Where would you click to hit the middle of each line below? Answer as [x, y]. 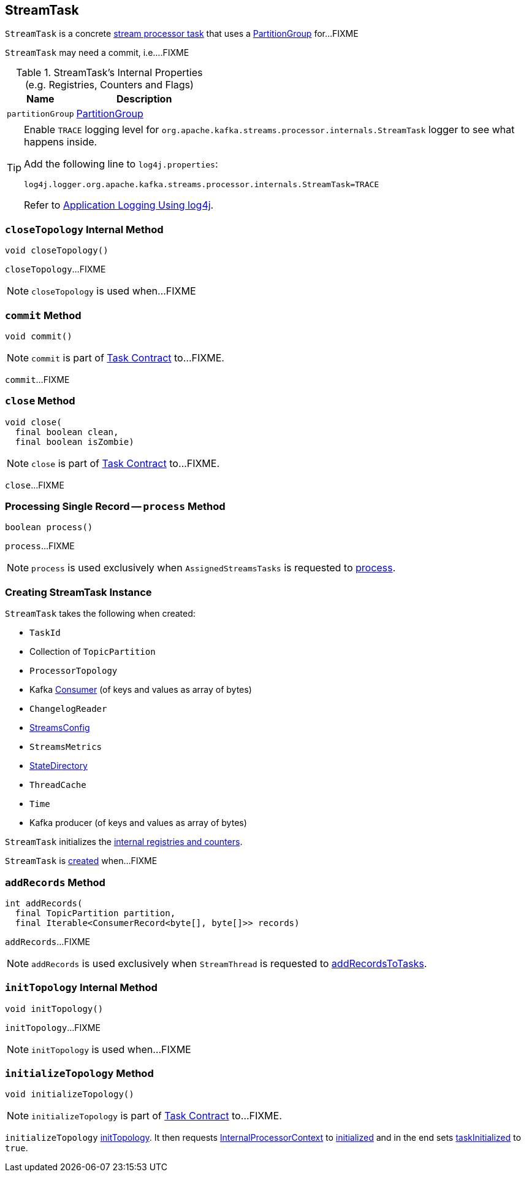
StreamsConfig [60, 728]
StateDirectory [59, 766]
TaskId [45, 633]
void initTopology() [54, 1009]
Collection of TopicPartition [93, 652]
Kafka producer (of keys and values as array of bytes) [138, 823]
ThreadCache [58, 785]
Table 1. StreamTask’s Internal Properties [109, 73]
